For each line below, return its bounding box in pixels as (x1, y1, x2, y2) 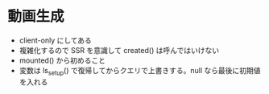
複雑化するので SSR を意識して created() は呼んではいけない (19, 45, 219, 55)
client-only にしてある (19, 35, 92, 45)
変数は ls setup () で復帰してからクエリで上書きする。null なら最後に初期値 (19, 65, 261, 77)
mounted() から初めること (19, 55, 106, 65)
